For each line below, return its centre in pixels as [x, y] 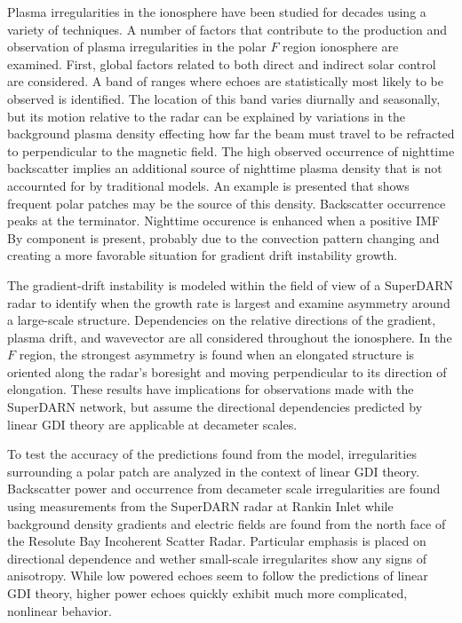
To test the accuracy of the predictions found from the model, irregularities [212, 454]
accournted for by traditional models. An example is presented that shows [208, 185]
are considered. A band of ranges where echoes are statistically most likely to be [225, 81]
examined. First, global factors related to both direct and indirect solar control [222, 63]
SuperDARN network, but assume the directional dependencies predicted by [215, 407]
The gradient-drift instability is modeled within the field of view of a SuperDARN [230, 284]
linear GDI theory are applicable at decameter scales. [152, 424]
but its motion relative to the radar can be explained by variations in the [206, 116]
